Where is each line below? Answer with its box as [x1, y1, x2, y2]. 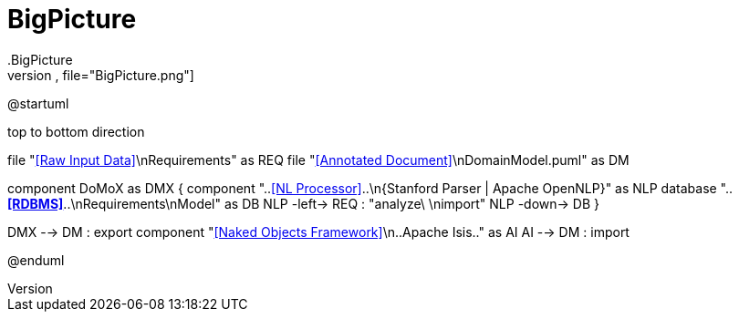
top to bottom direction [7, 123, 145, 139]
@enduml [7, 252, 65, 268]
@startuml [7, 95, 69, 111]
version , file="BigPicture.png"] [7, 67, 194, 83]
